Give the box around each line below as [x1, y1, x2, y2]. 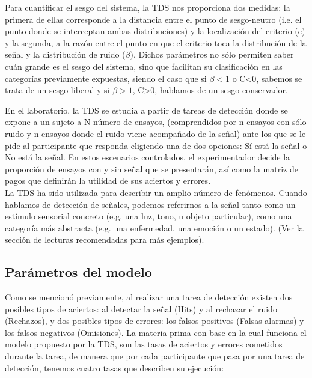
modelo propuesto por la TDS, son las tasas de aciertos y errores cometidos [5, 338, 283, 350]
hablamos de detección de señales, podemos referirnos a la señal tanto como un [5, 198, 296, 210]
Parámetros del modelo [5, 263, 152, 281]
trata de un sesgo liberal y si [5, 84, 110, 96]
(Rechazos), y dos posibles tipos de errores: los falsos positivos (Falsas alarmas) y [5, 314, 304, 327]
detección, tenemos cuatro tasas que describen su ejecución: [5, 361, 224, 374]
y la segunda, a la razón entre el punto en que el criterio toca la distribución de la [5, 36, 307, 49]
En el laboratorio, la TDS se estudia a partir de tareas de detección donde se [5, 103, 288, 116]
